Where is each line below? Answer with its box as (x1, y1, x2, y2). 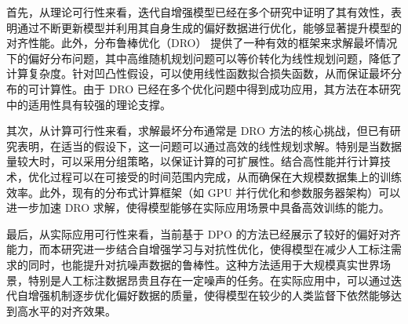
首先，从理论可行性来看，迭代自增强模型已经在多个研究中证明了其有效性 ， (6, 4, 391, 20)
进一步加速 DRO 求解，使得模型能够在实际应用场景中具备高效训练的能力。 (6, 199, 390, 216)
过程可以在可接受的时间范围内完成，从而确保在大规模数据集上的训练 (49, 168, 402, 184)
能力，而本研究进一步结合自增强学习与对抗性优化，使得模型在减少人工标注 (6, 241, 391, 257)
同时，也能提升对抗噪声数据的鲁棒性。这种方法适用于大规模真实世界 (27, 256, 380, 272)
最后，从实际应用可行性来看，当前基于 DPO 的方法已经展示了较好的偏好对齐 (6, 225, 401, 242)
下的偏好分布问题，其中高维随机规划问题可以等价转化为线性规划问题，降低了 (6, 49, 402, 66)
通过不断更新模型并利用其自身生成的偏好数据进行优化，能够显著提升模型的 (16, 19, 402, 35)
